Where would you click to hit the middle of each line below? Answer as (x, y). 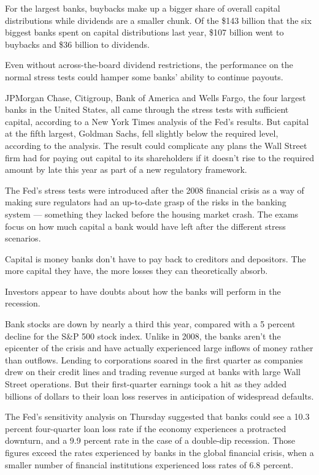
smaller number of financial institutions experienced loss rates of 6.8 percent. (149, 464)
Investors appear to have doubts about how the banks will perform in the (143, 291)
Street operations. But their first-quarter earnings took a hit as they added (146, 384)
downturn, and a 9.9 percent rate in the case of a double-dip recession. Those (150, 440)
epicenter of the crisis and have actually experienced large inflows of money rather (159, 348)
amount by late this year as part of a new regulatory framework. (126, 169)
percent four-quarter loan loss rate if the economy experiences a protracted (146, 428)
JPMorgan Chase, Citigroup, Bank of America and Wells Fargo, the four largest (156, 97)
